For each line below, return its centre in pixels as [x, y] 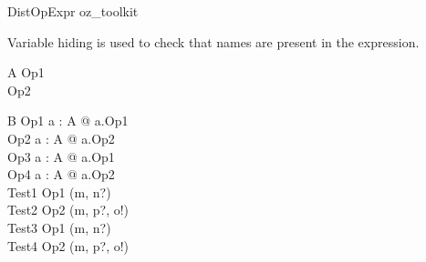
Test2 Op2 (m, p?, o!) [68, 210]
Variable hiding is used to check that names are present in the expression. [213, 41]
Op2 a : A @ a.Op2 [61, 138]
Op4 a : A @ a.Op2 [61, 174]
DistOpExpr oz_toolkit [73, 11]
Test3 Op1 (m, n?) [59, 227]
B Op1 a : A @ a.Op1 [68, 121]
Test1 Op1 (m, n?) [59, 191]
